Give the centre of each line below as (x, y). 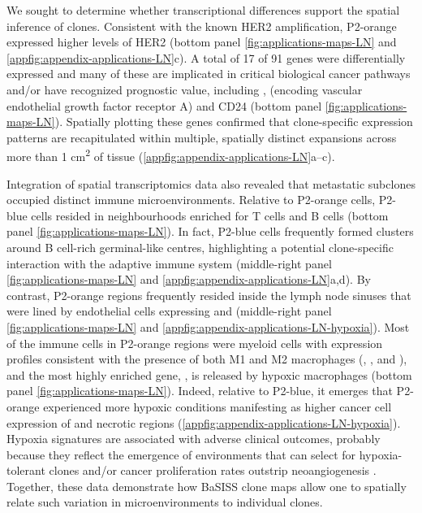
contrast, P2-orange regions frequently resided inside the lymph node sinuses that (209, 295)
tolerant (26, 470)
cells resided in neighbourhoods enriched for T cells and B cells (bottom (210, 215)
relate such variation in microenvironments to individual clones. (165, 502)
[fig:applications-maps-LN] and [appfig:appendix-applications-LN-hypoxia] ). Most (208, 326)
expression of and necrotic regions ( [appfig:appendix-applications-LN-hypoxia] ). (204, 422)
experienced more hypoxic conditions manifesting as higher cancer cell (217, 406)
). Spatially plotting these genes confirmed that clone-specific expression (234, 122)
